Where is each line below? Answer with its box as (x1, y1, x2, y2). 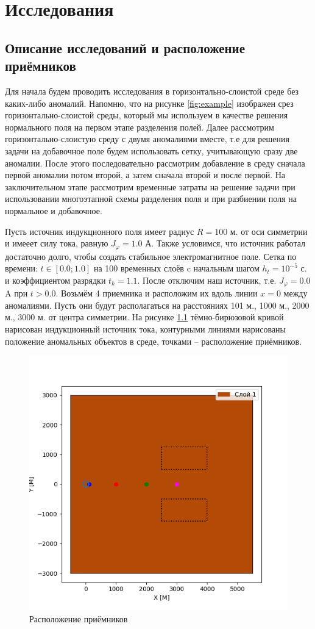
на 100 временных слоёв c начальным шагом (93, 262, 260, 275)
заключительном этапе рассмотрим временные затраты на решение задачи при (5, 180, 296, 193)
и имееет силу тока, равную (5, 237, 108, 250)
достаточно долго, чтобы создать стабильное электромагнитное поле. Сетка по (5, 250, 297, 262)
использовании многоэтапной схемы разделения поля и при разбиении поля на (5, 192, 297, 205)
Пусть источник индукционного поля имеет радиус (5, 225, 194, 237)
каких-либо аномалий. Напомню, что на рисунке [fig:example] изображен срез (5, 96, 294, 109)
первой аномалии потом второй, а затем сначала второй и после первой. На (5, 168, 286, 181)
